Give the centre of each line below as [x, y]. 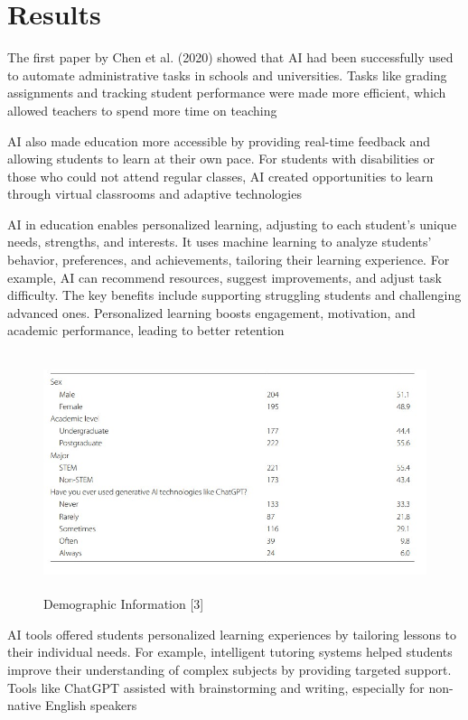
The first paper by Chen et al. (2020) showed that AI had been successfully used [230, 57]
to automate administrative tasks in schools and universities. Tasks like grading [227, 75]
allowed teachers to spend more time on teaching [142, 110]
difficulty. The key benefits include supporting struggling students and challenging [234, 295]
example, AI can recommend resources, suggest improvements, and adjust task [225, 277]
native [24, 705]
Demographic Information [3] [124, 604]
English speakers [91, 705]
